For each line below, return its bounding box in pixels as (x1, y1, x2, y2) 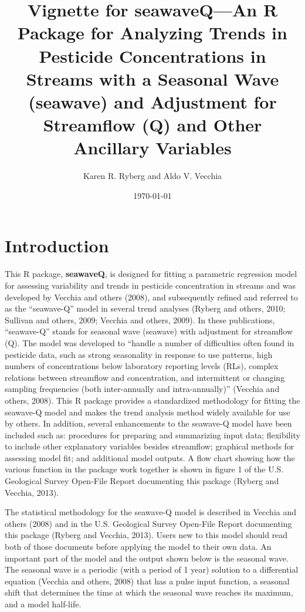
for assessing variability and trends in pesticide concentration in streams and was (5, 279, 296, 291)
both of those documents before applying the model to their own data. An (5, 540, 272, 553)
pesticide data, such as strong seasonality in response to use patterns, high (5, 348, 273, 360)
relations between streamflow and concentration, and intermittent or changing (5, 371, 285, 383)
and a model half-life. (5, 598, 82, 610)
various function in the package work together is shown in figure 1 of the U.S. (5, 463, 284, 475)
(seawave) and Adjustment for (28, 89, 277, 113)
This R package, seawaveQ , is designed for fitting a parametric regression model (5, 268, 297, 280)
